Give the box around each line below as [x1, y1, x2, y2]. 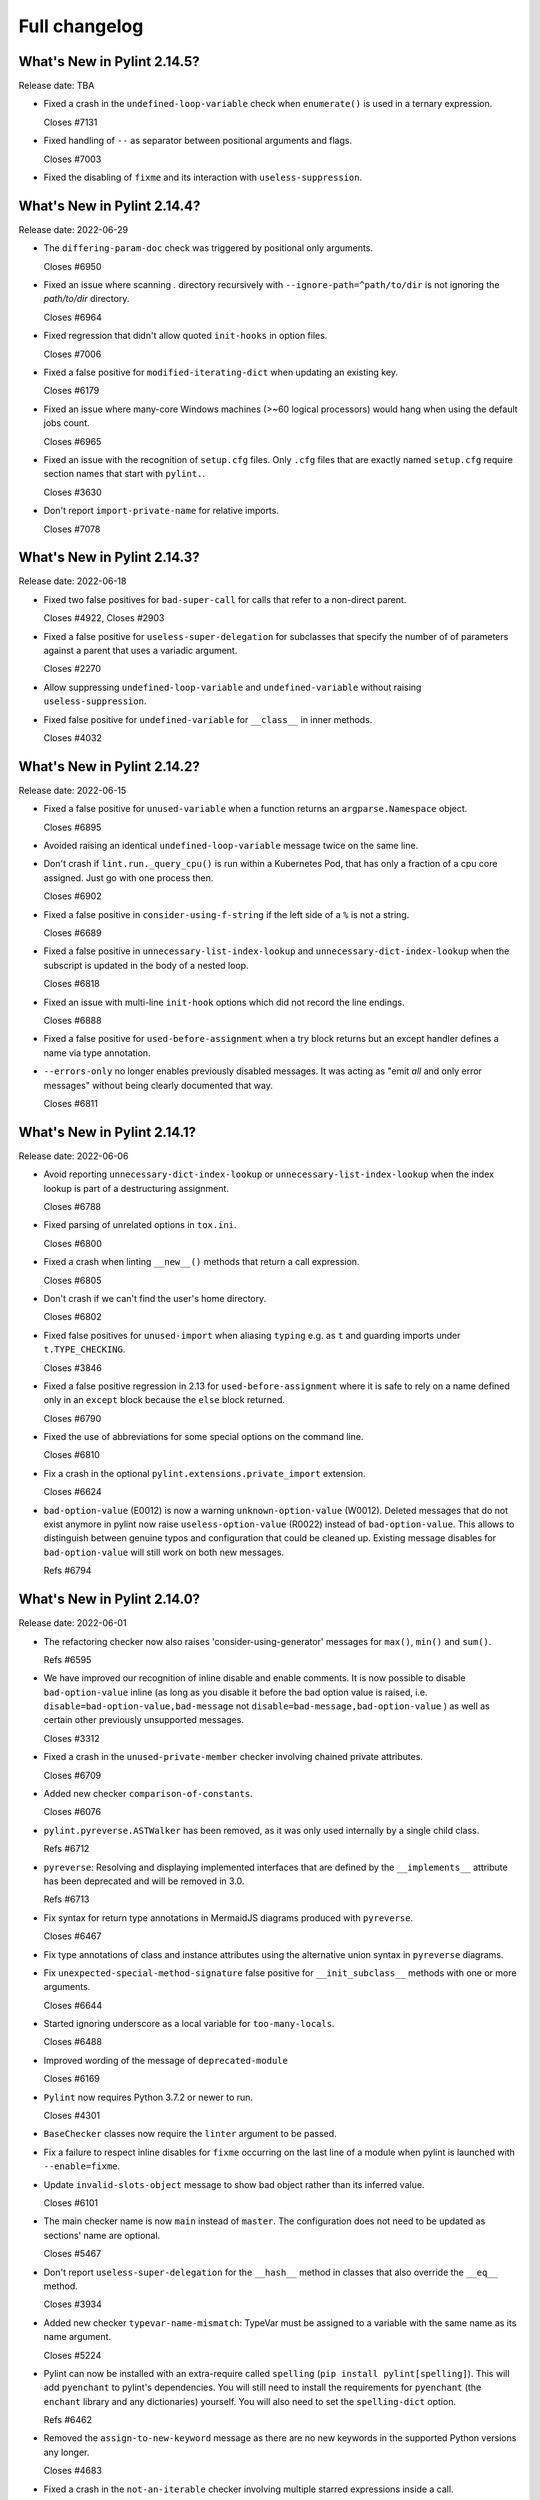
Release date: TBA [18, 80, 95, 92]
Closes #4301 [43, 2110, 100, 2122]
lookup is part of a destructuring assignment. [43, 1182, 230, 1194]
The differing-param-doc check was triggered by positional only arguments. [43, 242, 374, 254]
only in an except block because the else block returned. [43, 1394, 285, 1406]
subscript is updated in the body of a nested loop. [43, 959, 249, 971]
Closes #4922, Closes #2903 [43, 612, 165, 624]
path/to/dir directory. [43, 293, 130, 305]
